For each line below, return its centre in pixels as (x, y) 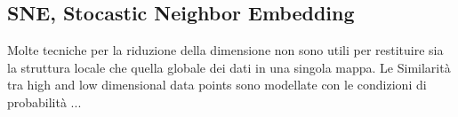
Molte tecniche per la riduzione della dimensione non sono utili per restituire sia (225, 50)
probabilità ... (44, 101)
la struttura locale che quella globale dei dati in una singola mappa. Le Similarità (229, 67)
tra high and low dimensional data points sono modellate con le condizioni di (217, 85)
